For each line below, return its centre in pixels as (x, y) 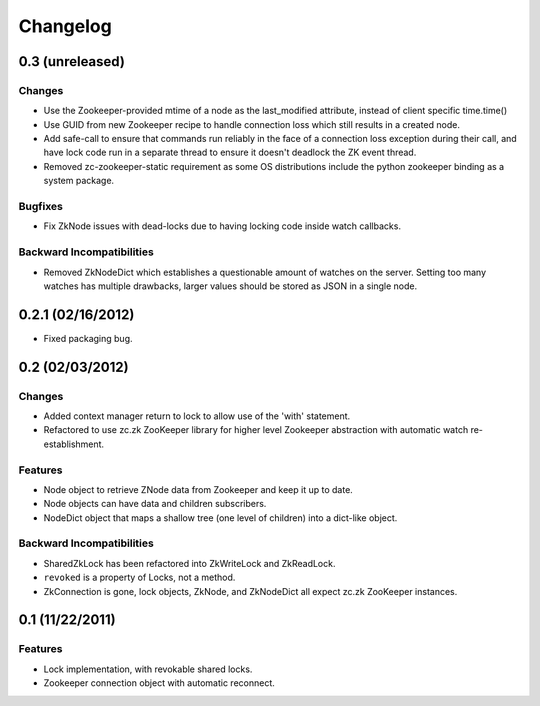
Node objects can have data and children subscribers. (155, 504)
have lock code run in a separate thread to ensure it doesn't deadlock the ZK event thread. (230, 152)
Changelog (65, 26)
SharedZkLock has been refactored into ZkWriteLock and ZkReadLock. (189, 563)
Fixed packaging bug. (88, 338)
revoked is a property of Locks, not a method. (139, 577)
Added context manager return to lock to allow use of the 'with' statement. (197, 416)
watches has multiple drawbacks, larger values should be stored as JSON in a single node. (230, 286)
